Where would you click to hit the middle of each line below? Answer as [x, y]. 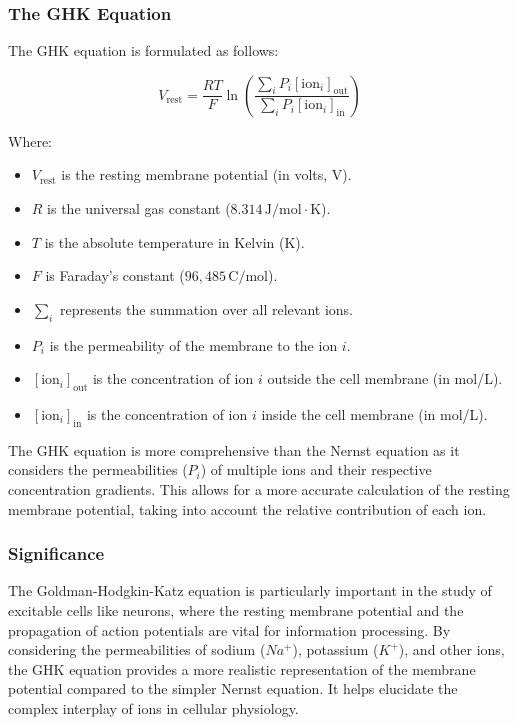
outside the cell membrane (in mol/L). [385, 378]
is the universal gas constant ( [139, 208]
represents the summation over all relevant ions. [206, 308]
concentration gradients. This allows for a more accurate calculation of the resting [259, 488]
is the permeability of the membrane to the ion [193, 344]
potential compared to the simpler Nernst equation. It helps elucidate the [233, 688]
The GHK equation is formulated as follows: [143, 50]
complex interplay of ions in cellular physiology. [153, 707]
